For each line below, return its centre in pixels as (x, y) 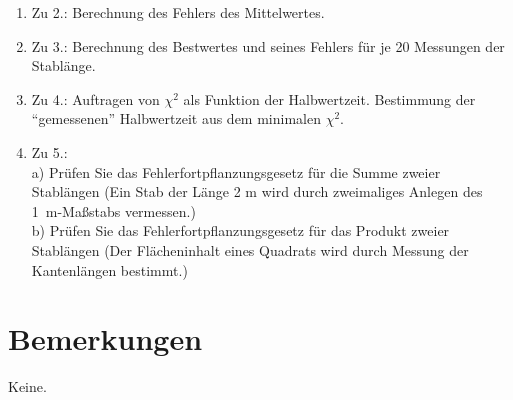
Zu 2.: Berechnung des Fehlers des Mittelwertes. (178, 12)
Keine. (27, 386)
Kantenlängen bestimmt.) (109, 269)
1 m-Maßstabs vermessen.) (113, 210)
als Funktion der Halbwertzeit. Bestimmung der (329, 98)
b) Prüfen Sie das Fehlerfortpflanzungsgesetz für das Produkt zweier (240, 230)
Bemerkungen (105, 338)
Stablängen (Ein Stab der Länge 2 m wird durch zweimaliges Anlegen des (257, 191)
